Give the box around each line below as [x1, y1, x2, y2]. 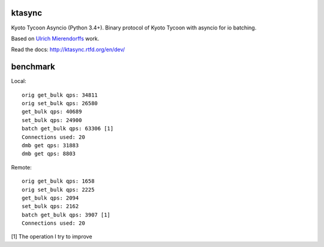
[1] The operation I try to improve [11, 233, 92, 240]
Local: [11, 78, 26, 85]
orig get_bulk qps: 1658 [22, 178, 95, 184]
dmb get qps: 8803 [22, 150, 76, 157]
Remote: [11, 163, 32, 171]
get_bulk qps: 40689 [22, 108, 82, 115]
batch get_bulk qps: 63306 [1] [22, 125, 114, 132]
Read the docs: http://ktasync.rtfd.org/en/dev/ [11, 46, 125, 53]
